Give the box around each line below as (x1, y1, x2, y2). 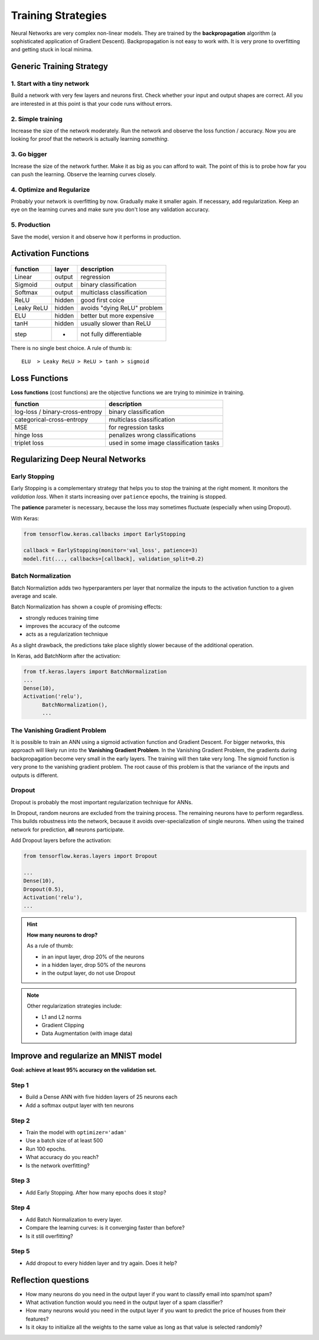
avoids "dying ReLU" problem (80, 304, 163, 312)
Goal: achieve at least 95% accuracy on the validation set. (11, 1066, 157, 1073)
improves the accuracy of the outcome (25, 623, 121, 630)
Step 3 (11, 1177, 31, 1185)
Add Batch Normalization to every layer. (25, 1216, 122, 1223)
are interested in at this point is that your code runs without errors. (11, 100, 172, 107)
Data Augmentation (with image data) (41, 1030, 133, 1037)
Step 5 (11, 1247, 30, 1255)
